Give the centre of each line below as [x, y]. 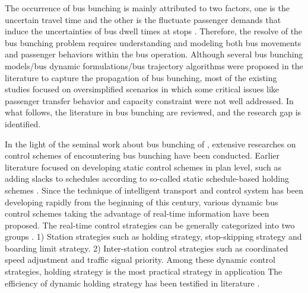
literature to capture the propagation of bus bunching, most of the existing [141, 77]
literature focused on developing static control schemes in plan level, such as [143, 167]
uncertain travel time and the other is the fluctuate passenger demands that [143, 19]
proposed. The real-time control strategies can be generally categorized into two [150, 225]
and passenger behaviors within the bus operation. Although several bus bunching [154, 54]
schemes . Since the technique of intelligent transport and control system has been [154, 190]
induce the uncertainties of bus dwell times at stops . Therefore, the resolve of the [154, 31]
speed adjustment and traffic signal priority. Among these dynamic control [140, 260]
